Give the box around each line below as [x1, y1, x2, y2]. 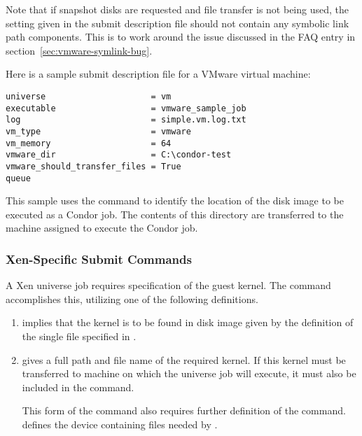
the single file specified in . [22, 329, 137, 343]
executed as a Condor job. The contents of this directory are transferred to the [6, 206, 344, 221]
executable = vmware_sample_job [6, 103, 246, 113]
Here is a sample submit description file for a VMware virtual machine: [6, 66, 311, 81]
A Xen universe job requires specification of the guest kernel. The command [6, 278, 331, 293]
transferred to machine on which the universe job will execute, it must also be [22, 366, 356, 381]
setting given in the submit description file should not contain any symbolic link [6, 15, 349, 30]
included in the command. [22, 379, 134, 394]
